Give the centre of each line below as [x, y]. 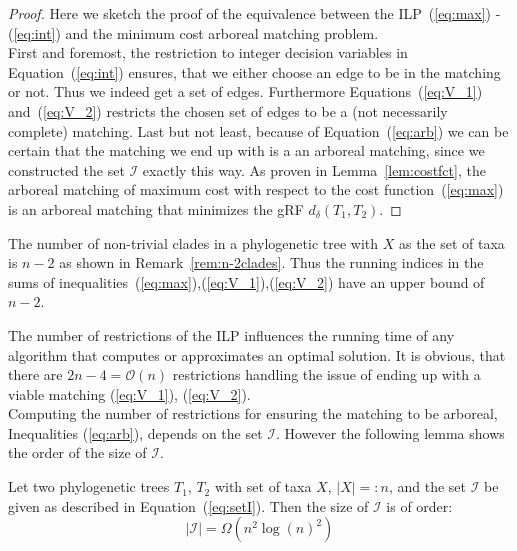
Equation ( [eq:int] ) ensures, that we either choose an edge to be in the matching [254, 71]
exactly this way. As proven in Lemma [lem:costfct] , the [314, 169]
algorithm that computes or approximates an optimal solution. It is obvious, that [257, 354]
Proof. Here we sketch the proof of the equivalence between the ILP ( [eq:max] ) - [254, 13]
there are [35, 374]
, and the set [427, 486]
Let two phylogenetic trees [89, 486]
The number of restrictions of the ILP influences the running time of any [231, 334]
